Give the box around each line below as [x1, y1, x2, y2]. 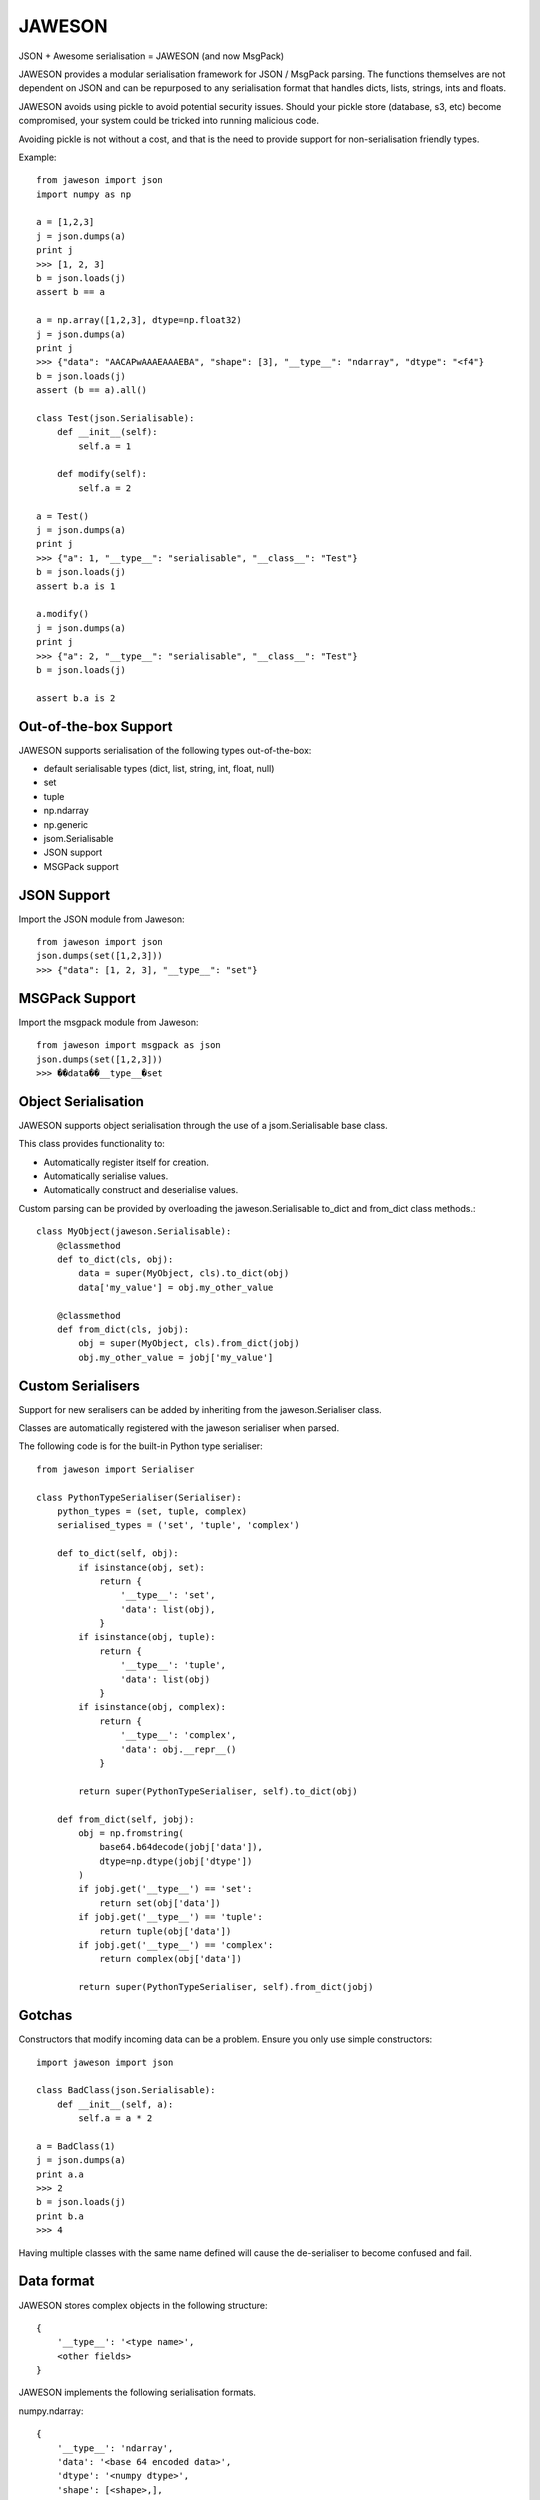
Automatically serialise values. [43, 1170, 169, 1182]
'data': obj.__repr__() [120, 1743, 237, 1755]
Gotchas [18, 2007, 73, 2024]
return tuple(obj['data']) [99, 1925, 232, 1937]
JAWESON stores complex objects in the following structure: [18, 2299, 268, 2311]
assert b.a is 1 [36, 580, 116, 592]
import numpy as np [36, 188, 132, 200]
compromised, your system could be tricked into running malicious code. [18, 115, 320, 127]
